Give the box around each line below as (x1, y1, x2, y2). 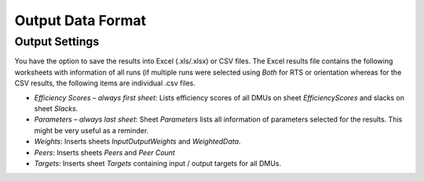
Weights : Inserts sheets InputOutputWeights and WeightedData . (34, 137, 241, 147)
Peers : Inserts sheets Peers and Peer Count (34, 147, 176, 157)
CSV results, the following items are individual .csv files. (14, 78, 196, 88)
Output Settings (14, 34, 100, 49)
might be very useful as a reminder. (34, 125, 149, 135)
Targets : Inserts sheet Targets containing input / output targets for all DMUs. (34, 158, 282, 168)
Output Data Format (14, 12, 147, 29)
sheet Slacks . (34, 103, 79, 113)
